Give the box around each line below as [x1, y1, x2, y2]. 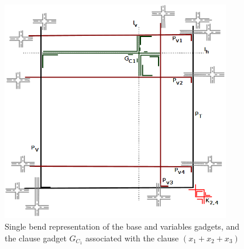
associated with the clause [85, 231, 179, 244]
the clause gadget [5, 231, 67, 244]
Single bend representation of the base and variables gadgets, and [5, 220, 240, 233]
